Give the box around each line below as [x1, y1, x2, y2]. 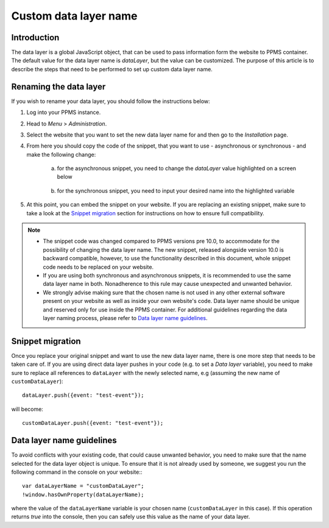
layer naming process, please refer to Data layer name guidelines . [43, 314, 208, 321]
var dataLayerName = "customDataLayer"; [22, 482, 144, 490]
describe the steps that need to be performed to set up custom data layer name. [11, 65, 213, 73]
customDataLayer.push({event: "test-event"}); [22, 419, 164, 427]
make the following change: [26, 151, 96, 158]
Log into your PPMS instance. [26, 109, 101, 116]
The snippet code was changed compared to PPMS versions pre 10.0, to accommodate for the [43, 238, 280, 245]
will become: [11, 405, 44, 413]
